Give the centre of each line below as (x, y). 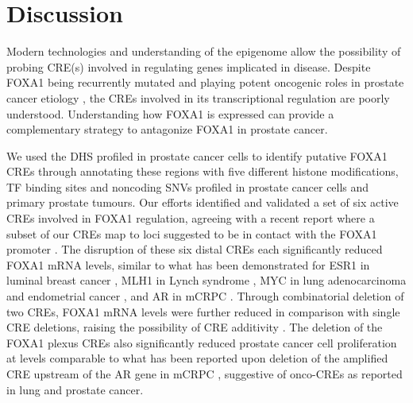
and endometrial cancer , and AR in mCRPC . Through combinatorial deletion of (205, 296)
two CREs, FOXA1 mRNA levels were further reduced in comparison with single (203, 311)
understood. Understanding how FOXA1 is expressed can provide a (170, 113)
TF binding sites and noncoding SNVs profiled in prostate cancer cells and (188, 186)
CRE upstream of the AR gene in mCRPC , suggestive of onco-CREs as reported (205, 374)
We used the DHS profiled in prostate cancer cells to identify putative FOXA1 (197, 155)
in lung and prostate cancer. (75, 389)
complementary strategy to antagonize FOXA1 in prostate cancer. (167, 129)
